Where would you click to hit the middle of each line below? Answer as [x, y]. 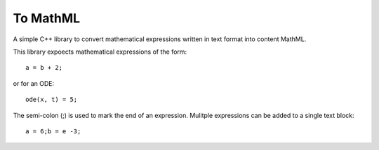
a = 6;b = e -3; [53, 131]
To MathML [47, 18]
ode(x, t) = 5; [52, 100]
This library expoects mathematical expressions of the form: [100, 52]
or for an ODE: [34, 83]
